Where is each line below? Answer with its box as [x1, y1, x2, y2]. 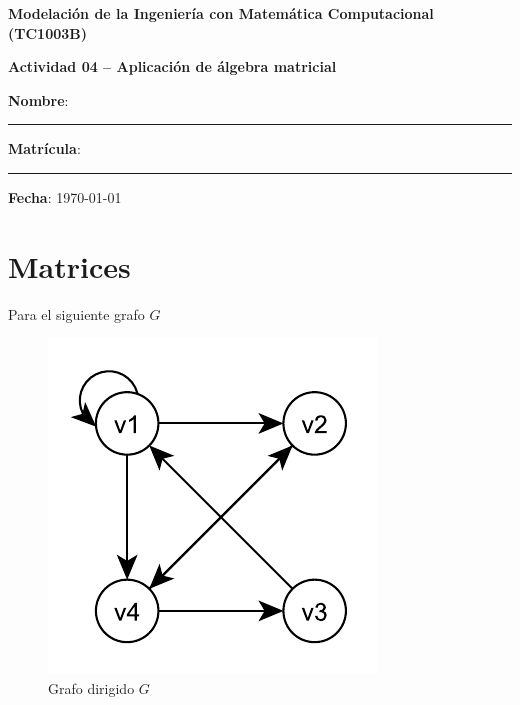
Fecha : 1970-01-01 [8, 186, 122, 207]
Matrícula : [8, 138, 81, 159]
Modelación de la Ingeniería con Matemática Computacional [8, 3, 434, 23]
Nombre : [8, 89, 69, 110]
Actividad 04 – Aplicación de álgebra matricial [8, 56, 337, 77]
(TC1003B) [8, 22, 88, 43]
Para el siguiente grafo [8, 303, 145, 324]
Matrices [8, 245, 131, 286]
